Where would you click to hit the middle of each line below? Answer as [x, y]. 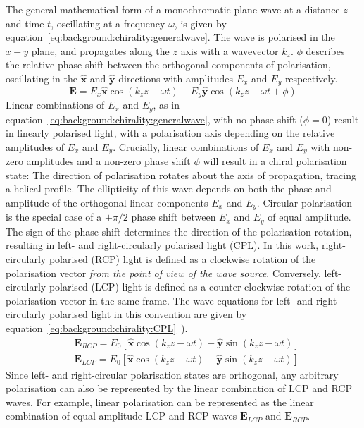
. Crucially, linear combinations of [186, 146]
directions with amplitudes [176, 78]
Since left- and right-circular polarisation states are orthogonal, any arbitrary [172, 374]
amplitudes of [35, 146]
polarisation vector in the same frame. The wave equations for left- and [159, 300]
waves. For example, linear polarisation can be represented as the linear [160, 402]
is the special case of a [54, 217]
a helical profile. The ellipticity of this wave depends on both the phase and [169, 189]
